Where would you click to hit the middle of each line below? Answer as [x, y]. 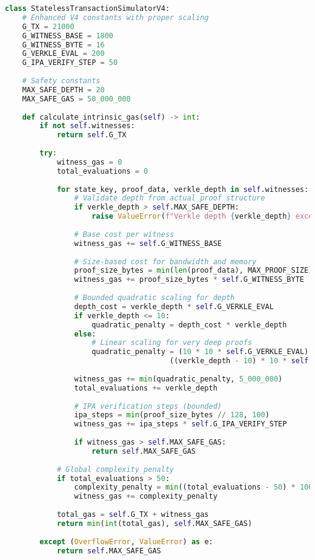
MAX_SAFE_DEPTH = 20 [63, 90]
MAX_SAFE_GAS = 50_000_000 [76, 99]
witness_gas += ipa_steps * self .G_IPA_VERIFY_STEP [181, 424]
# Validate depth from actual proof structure [170, 198]
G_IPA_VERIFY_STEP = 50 [70, 63]
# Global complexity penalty [115, 469]
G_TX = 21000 [48, 26]
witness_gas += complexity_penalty [146, 497]
